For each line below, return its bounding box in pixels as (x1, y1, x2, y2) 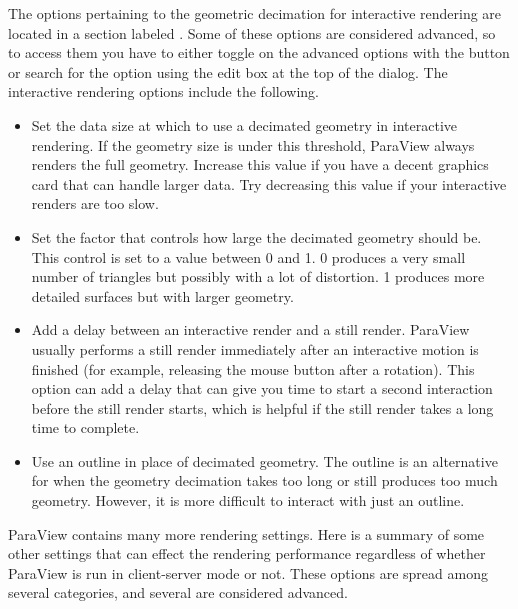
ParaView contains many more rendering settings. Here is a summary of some (8, 523, 485, 544)
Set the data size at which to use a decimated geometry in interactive (31, 114, 458, 135)
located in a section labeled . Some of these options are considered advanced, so (8, 22, 496, 43)
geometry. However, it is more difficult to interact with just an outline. (31, 490, 465, 511)
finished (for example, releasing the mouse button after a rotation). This (31, 358, 475, 379)
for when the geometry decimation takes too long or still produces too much (31, 470, 498, 491)
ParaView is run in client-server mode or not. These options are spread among (8, 562, 488, 583)
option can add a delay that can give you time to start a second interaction (31, 378, 493, 399)
